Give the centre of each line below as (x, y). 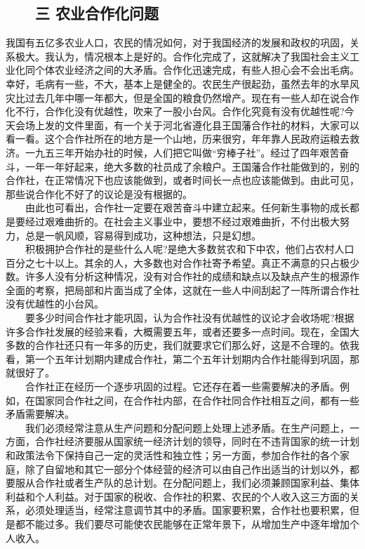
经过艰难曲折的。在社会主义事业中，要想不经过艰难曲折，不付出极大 (182, 221)
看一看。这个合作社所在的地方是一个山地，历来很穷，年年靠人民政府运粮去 (178, 139)
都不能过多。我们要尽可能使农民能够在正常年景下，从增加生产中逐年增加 (182, 523)
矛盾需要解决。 (40, 414)
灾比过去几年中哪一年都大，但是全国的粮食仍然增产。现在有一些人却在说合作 (182, 97)
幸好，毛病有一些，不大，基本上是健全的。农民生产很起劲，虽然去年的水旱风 (182, 83)
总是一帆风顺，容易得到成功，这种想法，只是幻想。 (143, 235)
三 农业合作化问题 (97, 13)
